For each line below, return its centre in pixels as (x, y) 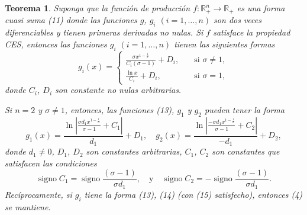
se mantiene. (28, 206)
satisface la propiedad (252, 32)
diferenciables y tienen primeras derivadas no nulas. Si (104, 32)
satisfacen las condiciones (51, 163)
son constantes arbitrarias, (134, 151)
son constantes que (246, 151)
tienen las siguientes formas (224, 44)
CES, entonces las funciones (56, 44)
